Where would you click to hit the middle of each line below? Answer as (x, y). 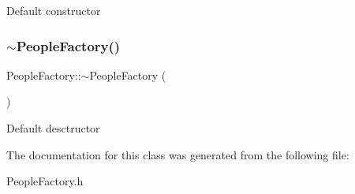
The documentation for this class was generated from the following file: (178, 154)
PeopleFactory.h (45, 181)
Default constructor (54, 10)
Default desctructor (53, 128)
